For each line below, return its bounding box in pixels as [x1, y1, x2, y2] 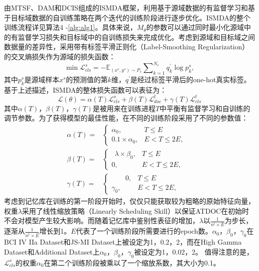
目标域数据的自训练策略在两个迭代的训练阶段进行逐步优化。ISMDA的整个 [10, 12, 251, 22]
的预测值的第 [66, 74, 108, 84]
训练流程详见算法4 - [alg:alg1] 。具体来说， [4, 22, 137, 32]
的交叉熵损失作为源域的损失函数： [4, 51, 116, 61]
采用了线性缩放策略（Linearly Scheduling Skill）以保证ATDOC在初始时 [22, 205, 249, 216]
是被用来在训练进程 [93, 103, 156, 113]
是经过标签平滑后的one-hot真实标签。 [130, 74, 251, 84]
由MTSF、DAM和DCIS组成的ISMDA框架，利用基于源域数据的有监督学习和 [4, 2, 248, 12]
